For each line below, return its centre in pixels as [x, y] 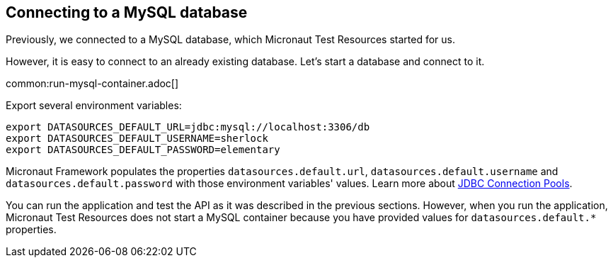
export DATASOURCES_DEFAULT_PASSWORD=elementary [143, 150]
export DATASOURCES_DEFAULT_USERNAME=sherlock [137, 139]
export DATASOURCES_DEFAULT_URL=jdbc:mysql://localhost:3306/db [188, 127]
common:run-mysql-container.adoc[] [92, 84]
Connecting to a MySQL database [127, 12]
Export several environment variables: [94, 106]
